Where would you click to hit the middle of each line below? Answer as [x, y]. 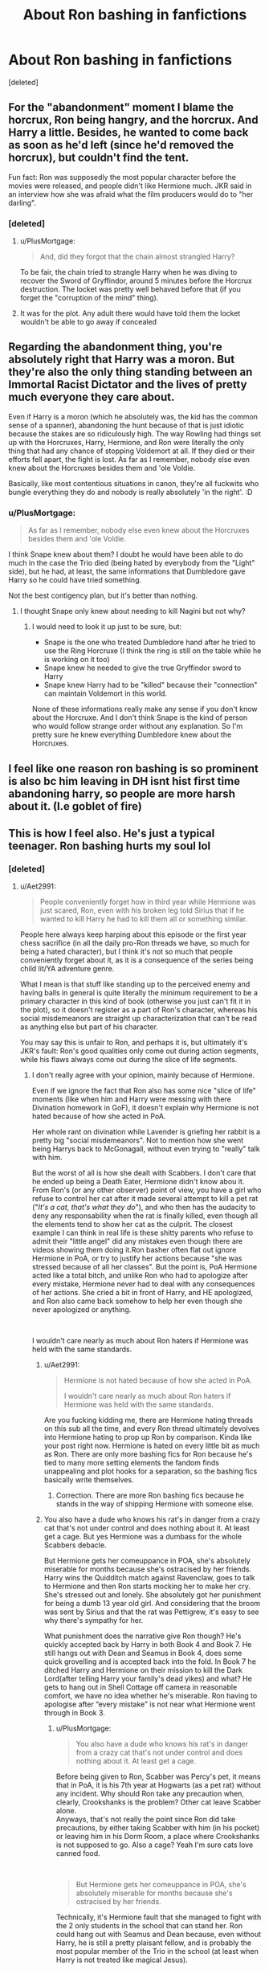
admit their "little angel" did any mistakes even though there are [137, 1241]
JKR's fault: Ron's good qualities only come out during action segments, [139, 1051]
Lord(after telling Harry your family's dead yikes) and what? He [148, 1679]
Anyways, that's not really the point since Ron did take [146, 1819]
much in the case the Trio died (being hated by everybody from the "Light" [132, 563]
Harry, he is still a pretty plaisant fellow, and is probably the [153, 1943]
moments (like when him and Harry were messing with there [131, 1099]
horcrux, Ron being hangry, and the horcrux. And [133, 120]
